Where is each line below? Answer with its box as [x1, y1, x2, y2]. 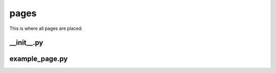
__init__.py [9, 39, 43, 47]
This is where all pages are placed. [9, 25, 83, 31]
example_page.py [9, 55, 68, 63]
